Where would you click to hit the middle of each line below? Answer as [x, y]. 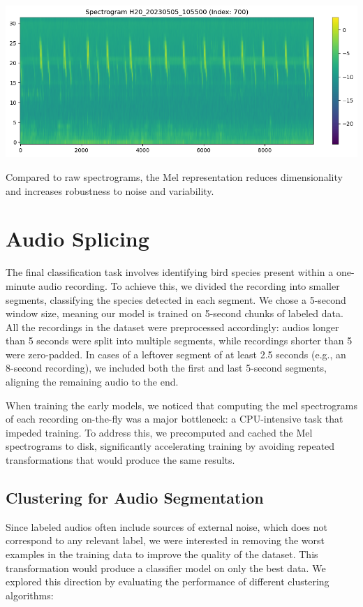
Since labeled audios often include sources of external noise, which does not [166, 526]
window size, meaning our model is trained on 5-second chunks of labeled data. [175, 313]
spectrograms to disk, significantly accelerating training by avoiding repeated [170, 446]
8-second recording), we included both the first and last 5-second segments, [166, 368]
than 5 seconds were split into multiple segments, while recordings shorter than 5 [179, 341]
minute [21, 285]
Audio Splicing [77, 239]
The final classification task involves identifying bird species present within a [170, 272]
